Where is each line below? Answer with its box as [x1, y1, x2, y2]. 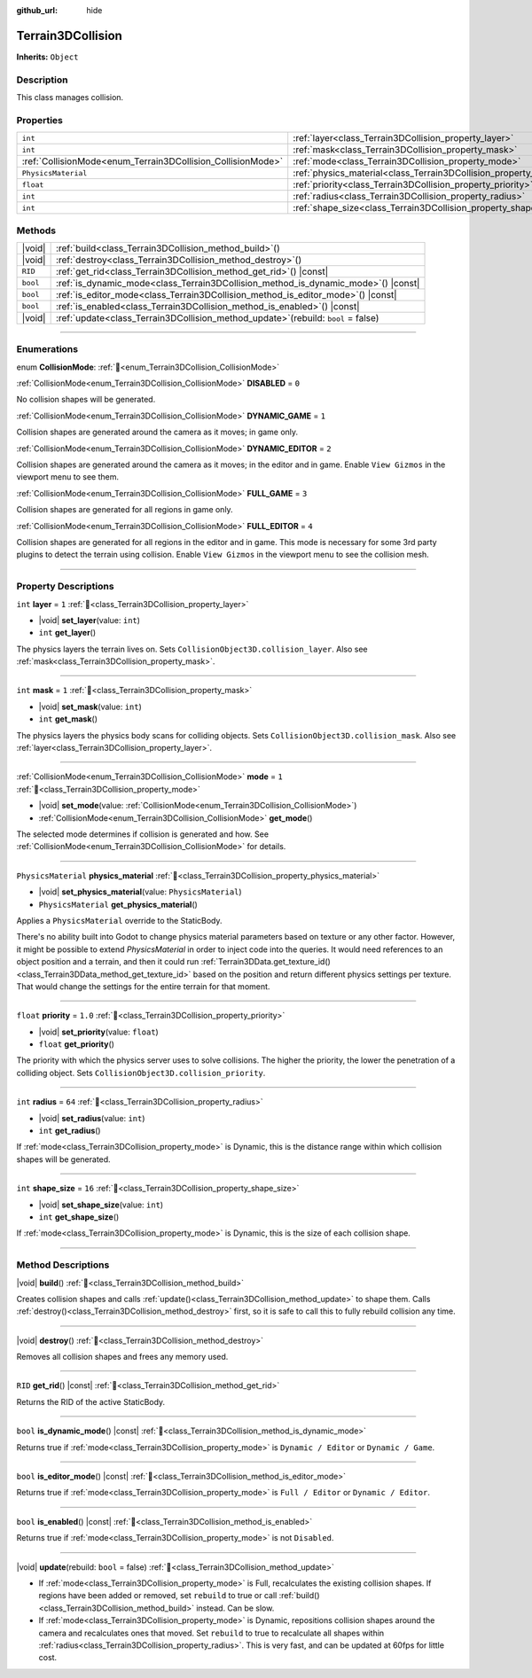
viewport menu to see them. [16, 472, 120, 482]
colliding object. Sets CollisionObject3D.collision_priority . [16, 1067, 266, 1078]
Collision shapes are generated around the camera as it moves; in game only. [16, 426, 299, 438]
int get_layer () [38, 628, 97, 638]
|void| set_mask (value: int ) [38, 701, 142, 712]
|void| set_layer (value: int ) [38, 614, 141, 625]
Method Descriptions [16, 1259, 110, 1271]
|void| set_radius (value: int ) [38, 1112, 145, 1123]
